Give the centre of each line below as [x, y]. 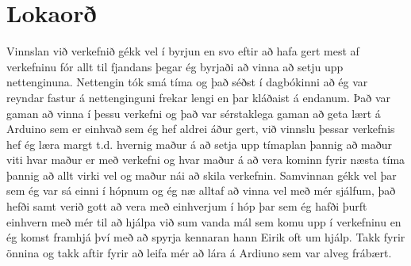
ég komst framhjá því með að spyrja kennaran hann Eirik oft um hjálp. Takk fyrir [206, 237]
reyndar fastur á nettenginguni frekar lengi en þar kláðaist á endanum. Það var [199, 97]
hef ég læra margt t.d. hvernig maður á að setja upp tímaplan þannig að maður [200, 144]
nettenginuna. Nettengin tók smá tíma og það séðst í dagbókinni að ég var [187, 82]
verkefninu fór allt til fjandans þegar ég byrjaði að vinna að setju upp [175, 66]
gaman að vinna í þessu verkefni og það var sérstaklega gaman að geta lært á [194, 113]
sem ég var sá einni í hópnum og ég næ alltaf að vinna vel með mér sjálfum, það [201, 190]
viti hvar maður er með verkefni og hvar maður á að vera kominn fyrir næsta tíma [206, 160]
